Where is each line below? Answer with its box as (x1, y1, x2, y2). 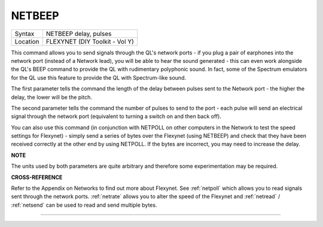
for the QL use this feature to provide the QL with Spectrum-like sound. (11, 74, 187, 81)
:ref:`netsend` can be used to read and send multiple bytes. (11, 201, 157, 208)
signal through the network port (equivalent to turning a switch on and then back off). (11, 113, 221, 120)
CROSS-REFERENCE (11, 174, 63, 181)
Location (14, 37, 39, 46)
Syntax (14, 29, 35, 38)
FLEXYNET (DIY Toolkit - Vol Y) (45, 37, 134, 46)
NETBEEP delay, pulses (45, 29, 112, 38)
